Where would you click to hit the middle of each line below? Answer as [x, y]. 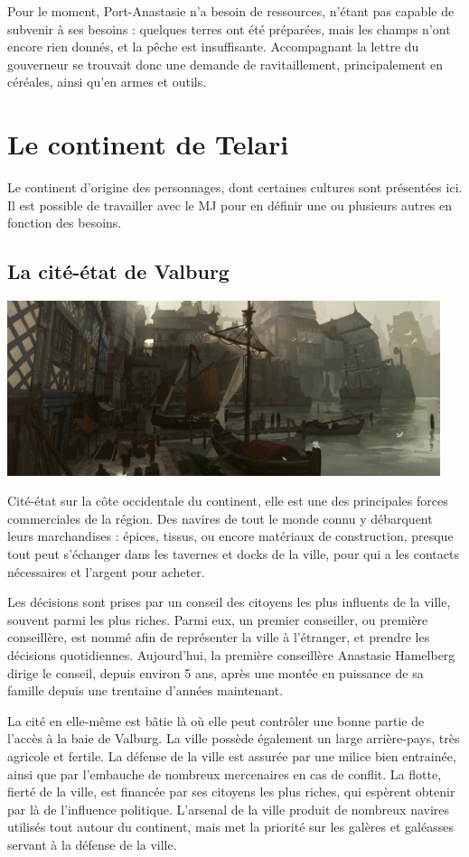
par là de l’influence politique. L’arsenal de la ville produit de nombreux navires [229, 809]
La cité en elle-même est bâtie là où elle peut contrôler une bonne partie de [216, 720]
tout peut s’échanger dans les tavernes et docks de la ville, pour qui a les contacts [233, 554]
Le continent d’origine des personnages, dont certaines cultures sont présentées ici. [235, 187]
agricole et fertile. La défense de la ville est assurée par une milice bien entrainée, [232, 755]
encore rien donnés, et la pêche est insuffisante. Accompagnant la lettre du [213, 47]
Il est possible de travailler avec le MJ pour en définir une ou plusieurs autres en [230, 205]
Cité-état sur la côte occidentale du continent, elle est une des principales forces [228, 501]
